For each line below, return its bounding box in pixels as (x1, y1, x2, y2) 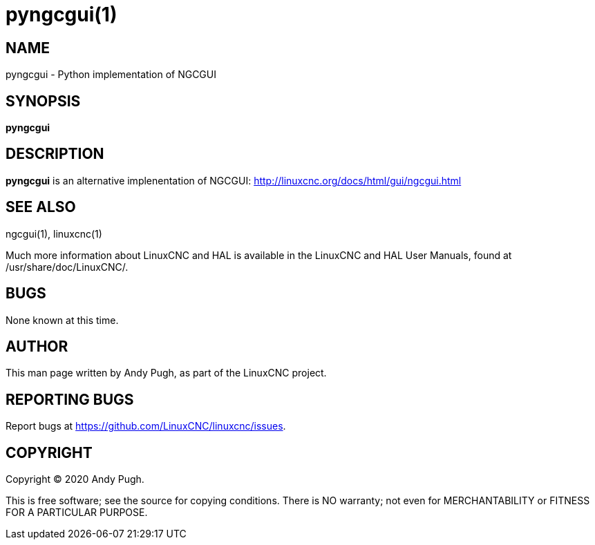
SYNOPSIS (6, 92, 81, 110)
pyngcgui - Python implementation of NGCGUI (6, 68, 216, 81)
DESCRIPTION (6, 145, 104, 163)
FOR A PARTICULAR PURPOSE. (6, 506, 148, 519)
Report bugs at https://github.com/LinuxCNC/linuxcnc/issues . (6, 420, 286, 432)
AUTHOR (6, 337, 68, 355)
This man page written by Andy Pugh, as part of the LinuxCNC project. (6, 367, 327, 379)
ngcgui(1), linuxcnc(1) (6, 227, 102, 240)
